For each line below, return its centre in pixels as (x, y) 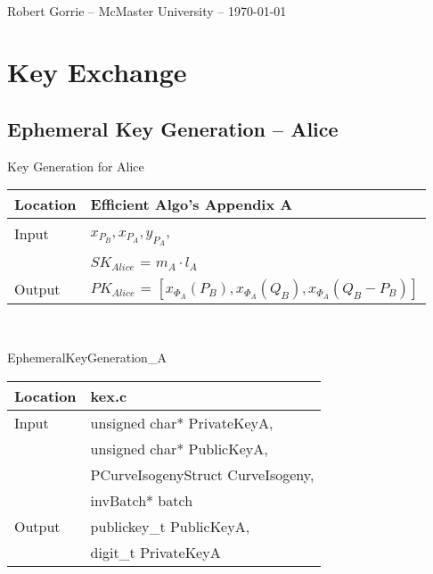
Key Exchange (97, 72)
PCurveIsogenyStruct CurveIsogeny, (202, 474)
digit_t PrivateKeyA (155, 552)
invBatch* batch (142, 500)
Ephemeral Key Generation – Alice (173, 128)
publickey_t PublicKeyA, (170, 526)
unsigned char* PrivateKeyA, (182, 422)
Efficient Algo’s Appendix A (192, 204)
